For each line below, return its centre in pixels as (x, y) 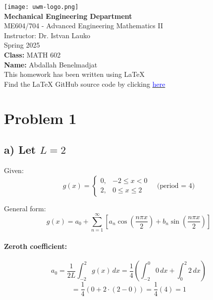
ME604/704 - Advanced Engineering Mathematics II (83, 26)
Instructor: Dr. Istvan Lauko (47, 35)
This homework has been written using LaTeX (74, 74)
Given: (14, 170)
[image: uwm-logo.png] (41, 7)
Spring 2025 (22, 45)
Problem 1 (40, 118)
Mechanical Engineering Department (68, 16)
